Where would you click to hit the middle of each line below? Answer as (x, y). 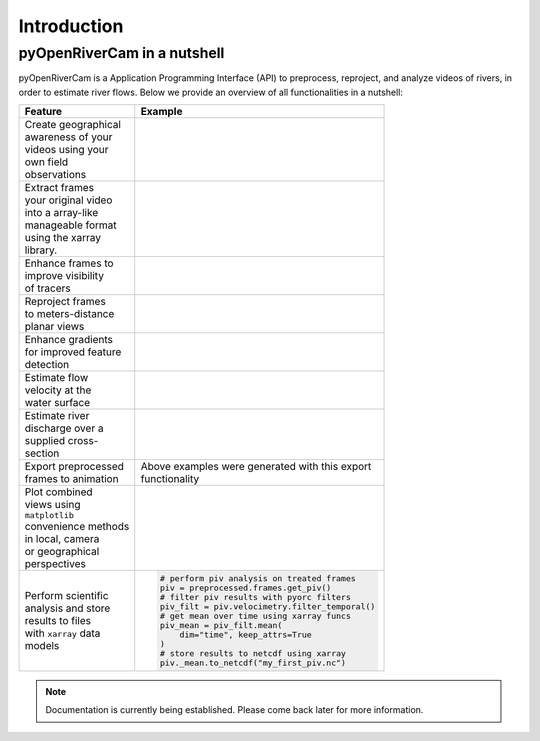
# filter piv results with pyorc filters (256, 597)
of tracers (47, 288)
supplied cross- (61, 441)
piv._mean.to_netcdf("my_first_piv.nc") (253, 663)
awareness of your (68, 137)
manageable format (70, 225)
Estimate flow (56, 378)
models (42, 646)
